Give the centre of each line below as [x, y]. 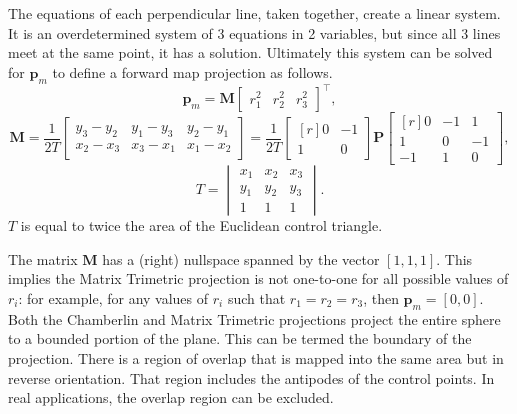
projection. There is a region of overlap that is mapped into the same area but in [256, 357]
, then [381, 297]
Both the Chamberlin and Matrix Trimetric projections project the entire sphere [254, 318]
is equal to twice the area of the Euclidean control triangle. [201, 225]
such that [256, 297]
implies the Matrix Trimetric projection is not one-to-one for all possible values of [258, 278]
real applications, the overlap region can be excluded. [171, 397]
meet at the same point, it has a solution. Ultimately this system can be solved [250, 52]
